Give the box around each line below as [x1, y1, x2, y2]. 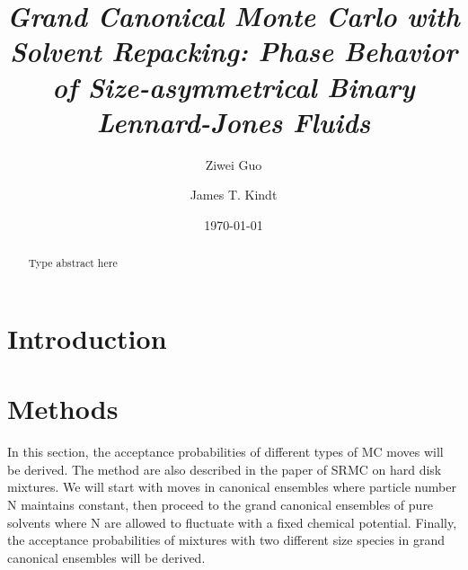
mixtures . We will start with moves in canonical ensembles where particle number [7, 477, 456, 496]
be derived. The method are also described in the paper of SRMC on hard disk [7, 459, 442, 478]
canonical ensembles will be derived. [7, 548, 206, 566]
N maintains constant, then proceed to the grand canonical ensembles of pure [7, 495, 434, 514]
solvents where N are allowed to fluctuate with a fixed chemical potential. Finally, [7, 512, 457, 531]
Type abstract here [28, 255, 118, 271]
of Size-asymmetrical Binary [52, 67, 415, 105]
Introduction [7, 319, 167, 356]
